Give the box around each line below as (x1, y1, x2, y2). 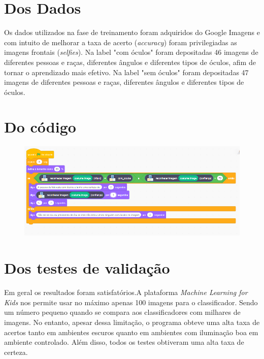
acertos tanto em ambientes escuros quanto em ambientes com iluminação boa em (4, 327, 258, 337)
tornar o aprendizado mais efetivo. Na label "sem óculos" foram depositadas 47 (4, 67, 249, 77)
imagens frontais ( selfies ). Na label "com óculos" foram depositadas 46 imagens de (4, 47, 258, 57)
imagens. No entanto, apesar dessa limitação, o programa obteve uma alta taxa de (4, 316, 260, 327)
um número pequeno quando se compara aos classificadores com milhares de (4, 307, 241, 317)
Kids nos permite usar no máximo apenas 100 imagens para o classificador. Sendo (4, 297, 258, 307)
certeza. (4, 346, 28, 357)
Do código (4, 116, 76, 137)
